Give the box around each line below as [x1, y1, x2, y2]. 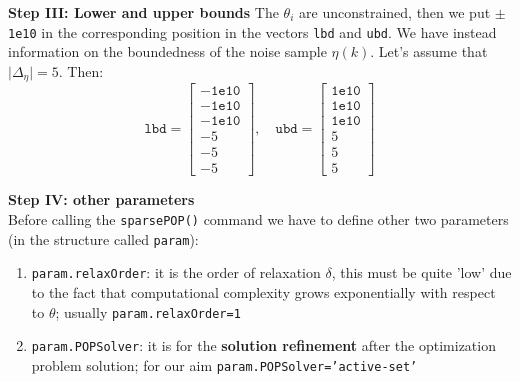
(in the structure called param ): [8, 228, 199, 249]
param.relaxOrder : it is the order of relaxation [31, 262, 321, 283]
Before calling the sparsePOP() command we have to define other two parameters [8, 209, 509, 230]
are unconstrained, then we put [299, 2, 491, 22]
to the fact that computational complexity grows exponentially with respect [31, 282, 496, 303]
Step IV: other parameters [8, 189, 195, 210]
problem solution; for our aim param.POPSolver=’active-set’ [31, 354, 418, 375]
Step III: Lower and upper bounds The [8, 2, 279, 22]
